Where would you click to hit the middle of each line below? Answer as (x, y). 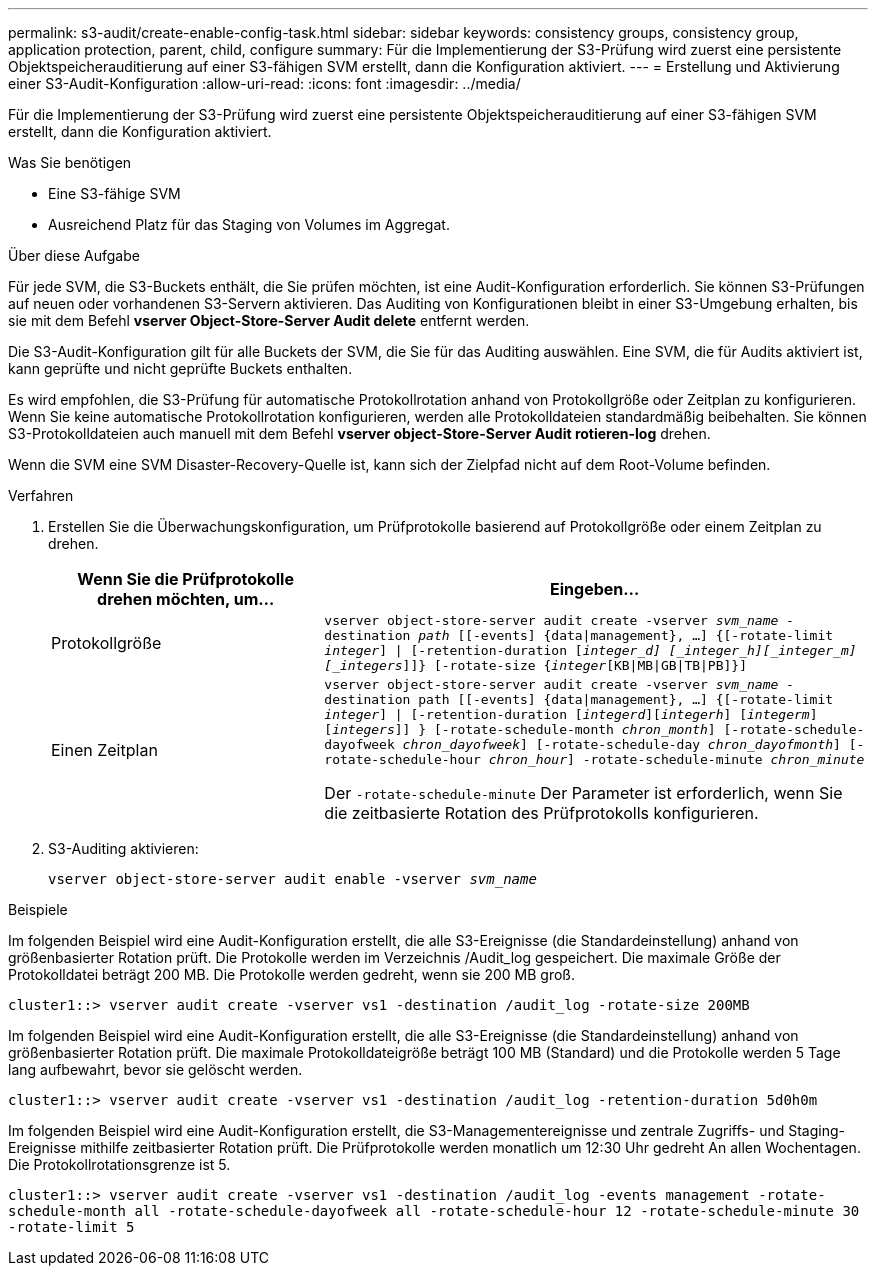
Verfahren (41, 495)
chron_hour (527, 759)
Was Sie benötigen (70, 162)
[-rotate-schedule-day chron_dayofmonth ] (688, 744)
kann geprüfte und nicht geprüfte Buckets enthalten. (180, 368)
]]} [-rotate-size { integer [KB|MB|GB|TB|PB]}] (575, 665)
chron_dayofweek (461, 744)
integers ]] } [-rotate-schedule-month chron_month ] (524, 729)
